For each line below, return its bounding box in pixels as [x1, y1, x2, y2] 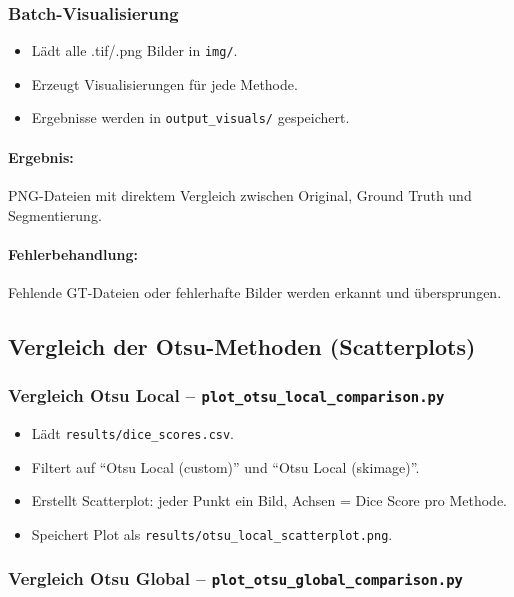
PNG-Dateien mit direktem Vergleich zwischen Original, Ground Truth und [8, 184, 472, 205]
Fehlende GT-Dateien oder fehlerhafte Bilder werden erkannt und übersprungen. [8, 281, 502, 302]
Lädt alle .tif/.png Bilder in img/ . [31, 40, 238, 61]
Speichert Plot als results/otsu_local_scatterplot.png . [31, 523, 393, 544]
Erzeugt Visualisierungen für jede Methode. [31, 73, 298, 94]
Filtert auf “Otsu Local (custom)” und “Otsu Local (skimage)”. [31, 456, 420, 477]
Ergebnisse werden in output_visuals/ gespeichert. [31, 107, 350, 128]
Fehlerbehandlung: [8, 243, 138, 264]
